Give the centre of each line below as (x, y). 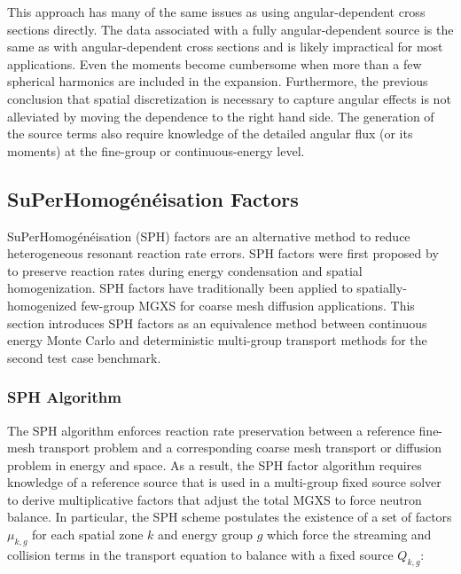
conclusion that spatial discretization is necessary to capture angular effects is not (229, 98)
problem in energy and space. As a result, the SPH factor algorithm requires (215, 464)
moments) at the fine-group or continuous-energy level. (156, 150)
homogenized (42, 305)
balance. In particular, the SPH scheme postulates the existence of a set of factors (230, 517)
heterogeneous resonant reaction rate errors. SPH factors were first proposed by (223, 253)
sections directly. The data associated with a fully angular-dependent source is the (230, 29)
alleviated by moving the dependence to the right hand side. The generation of (221, 116)
